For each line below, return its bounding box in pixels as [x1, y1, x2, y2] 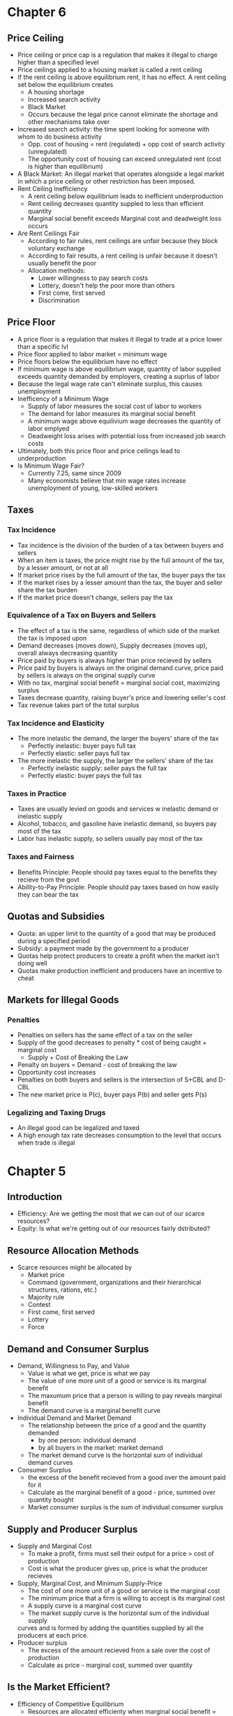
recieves [27, 1571, 53, 1579]
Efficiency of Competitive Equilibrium [17, 1699, 124, 1708]
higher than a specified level [17, 58, 99, 67]
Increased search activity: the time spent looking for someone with [17, 125, 209, 133]
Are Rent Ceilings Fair [17, 229, 80, 237]
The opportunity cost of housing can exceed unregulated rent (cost [27, 155, 222, 163]
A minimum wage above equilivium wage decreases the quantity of [27, 417, 221, 425]
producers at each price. [17, 1631, 89, 1639]
